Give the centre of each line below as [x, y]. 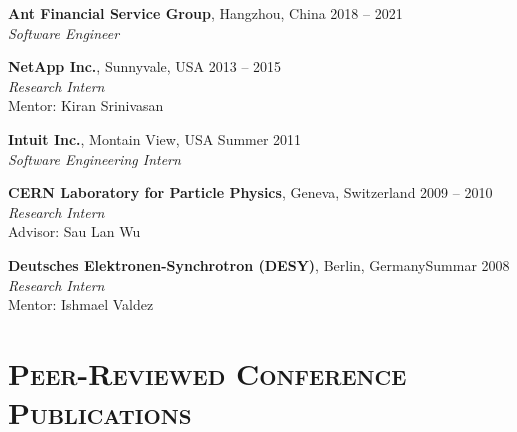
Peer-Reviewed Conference [207, 372]
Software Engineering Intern [94, 158]
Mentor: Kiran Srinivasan [86, 105]
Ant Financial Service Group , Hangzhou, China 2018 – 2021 [205, 13]
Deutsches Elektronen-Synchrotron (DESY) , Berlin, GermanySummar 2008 [259, 264]
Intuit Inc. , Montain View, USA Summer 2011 [155, 138]
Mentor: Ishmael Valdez [81, 304]
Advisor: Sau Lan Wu [74, 231]
